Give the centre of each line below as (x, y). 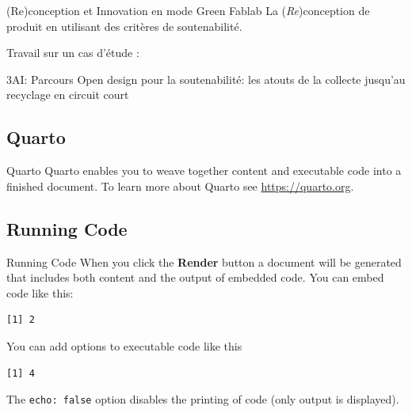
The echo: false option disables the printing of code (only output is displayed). (203, 399)
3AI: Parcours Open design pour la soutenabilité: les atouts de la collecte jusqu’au (206, 79)
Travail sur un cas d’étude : (73, 53)
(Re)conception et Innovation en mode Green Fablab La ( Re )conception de (188, 10)
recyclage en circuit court (68, 95)
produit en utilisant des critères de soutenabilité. (124, 26)
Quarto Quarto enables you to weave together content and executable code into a (204, 171)
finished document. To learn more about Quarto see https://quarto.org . (180, 186)
